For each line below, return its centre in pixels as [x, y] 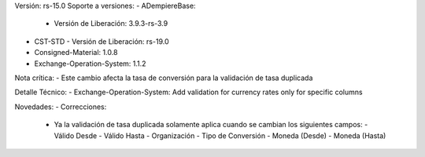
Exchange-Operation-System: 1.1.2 [90, 64]
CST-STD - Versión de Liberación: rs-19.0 [102, 41]
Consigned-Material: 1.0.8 [76, 53]
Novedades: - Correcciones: [61, 107]
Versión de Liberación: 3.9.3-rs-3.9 [111, 24]
